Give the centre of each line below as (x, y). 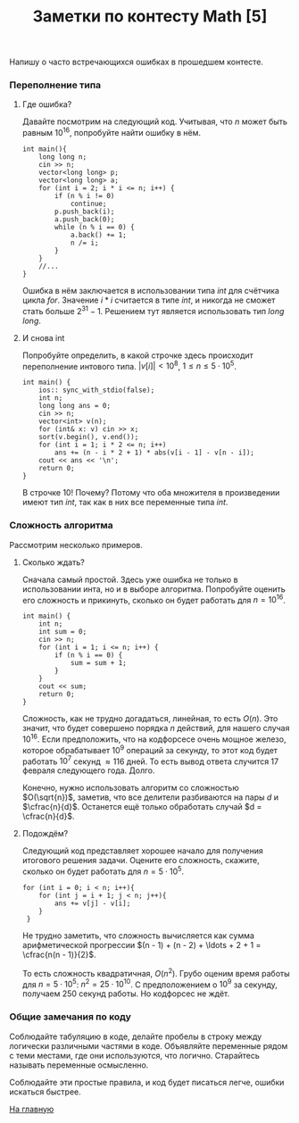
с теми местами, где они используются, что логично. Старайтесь (135, 1055)
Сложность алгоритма (61, 526)
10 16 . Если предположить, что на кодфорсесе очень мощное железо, (154, 738)
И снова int (43, 337)
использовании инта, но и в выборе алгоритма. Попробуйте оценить (154, 589)
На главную (32, 1109)
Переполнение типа (55, 85)
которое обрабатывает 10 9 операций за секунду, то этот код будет (150, 749)
